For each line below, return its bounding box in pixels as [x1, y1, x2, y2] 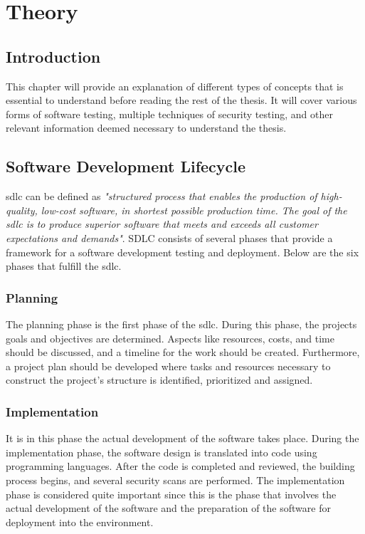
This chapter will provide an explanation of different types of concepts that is [6, 78, 344, 93]
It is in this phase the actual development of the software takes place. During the [6, 431, 359, 446]
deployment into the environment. [6, 514, 154, 529]
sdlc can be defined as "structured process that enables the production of [6, 189, 317, 204]
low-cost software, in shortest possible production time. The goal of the [41, 202, 347, 217]
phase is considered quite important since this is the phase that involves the [6, 486, 337, 501]
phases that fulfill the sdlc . [6, 258, 122, 273]
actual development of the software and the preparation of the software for [6, 501, 331, 515]
